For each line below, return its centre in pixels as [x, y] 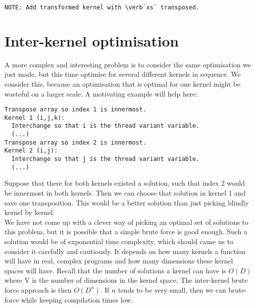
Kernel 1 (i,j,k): [35, 118]
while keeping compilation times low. [77, 299]
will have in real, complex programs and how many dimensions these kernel [119, 261]
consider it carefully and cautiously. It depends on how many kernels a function [125, 251]
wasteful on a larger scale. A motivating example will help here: [101, 93]
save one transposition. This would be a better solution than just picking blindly [127, 202]
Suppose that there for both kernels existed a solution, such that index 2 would [125, 183]
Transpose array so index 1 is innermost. [76, 110]
